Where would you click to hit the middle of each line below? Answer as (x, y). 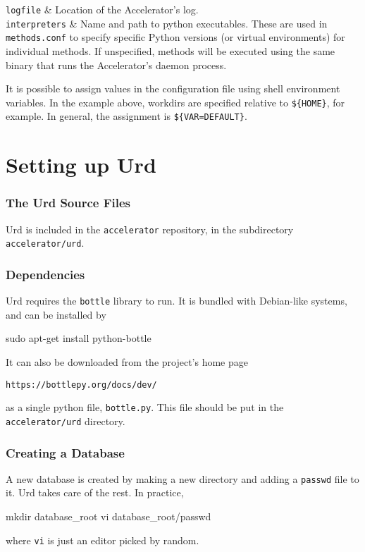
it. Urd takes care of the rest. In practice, (95, 492)
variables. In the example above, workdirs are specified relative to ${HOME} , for (175, 102)
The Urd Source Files (68, 203)
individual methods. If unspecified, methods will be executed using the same (171, 50)
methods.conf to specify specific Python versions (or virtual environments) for (175, 37)
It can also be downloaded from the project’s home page (127, 362)
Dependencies (45, 274)
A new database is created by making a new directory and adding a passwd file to (182, 478)
